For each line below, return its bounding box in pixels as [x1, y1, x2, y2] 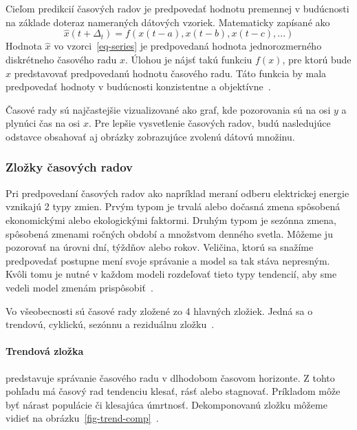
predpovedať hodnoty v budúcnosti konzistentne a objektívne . [6, 79, 271, 94]
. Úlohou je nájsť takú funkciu [125, 52, 252, 66]
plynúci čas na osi [6, 116, 80, 130]
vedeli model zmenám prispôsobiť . [6, 280, 153, 294]
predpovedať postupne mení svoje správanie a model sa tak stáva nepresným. [6, 253, 330, 267]
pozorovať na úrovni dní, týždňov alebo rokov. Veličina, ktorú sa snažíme [6, 240, 314, 254]
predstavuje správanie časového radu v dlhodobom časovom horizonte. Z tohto [6, 370, 335, 385]
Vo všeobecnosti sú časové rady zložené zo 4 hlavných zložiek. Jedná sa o [6, 303, 313, 318]
